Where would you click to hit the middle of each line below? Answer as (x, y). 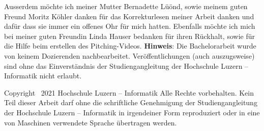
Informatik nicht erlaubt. (43, 76)
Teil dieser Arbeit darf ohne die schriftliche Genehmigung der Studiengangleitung (131, 102)
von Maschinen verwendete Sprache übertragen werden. (91, 122)
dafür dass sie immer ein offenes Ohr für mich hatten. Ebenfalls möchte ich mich (130, 26)
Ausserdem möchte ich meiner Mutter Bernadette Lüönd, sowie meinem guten (126, 6)
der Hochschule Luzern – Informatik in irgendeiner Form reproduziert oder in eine (132, 112)
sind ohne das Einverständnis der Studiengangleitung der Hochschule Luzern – (126, 65)
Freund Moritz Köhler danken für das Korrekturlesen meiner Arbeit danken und (129, 16)
